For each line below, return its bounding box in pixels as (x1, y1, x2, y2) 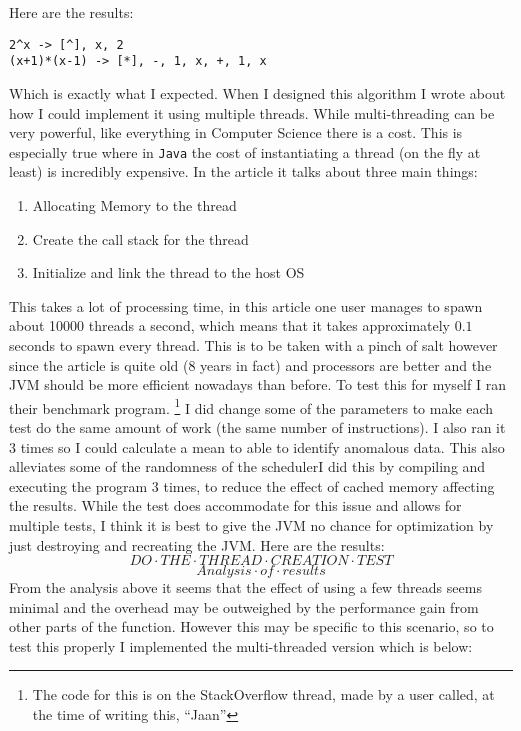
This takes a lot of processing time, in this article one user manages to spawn (9, 295, 483, 316)
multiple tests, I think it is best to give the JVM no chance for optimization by (9, 514, 494, 535)
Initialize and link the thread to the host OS (32, 262, 305, 283)
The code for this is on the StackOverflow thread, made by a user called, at (32, 684, 495, 705)
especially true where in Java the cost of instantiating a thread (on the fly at (9, 141, 481, 162)
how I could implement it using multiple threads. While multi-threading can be (9, 102, 495, 123)
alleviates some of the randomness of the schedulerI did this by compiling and (9, 456, 486, 477)
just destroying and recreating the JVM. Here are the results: (9, 534, 385, 555)
